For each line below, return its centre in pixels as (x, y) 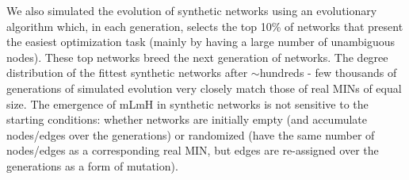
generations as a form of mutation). (92, 165)
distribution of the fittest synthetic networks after (127, 73)
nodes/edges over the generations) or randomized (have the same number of (191, 134)
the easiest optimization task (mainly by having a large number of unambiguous (201, 42)
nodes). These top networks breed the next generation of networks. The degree (197, 57)
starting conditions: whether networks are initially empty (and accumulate (187, 119)
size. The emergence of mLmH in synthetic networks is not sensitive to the (187, 103)
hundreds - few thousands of (328, 73)
